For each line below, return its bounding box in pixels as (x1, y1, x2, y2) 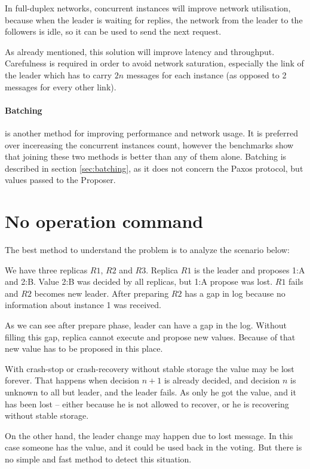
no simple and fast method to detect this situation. (5, 452, 192, 465)
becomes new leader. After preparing (34, 287, 169, 299)
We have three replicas (5, 263, 88, 276)
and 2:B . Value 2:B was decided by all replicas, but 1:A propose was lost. (5, 275, 273, 288)
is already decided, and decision (164, 374, 280, 386)
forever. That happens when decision (5, 374, 140, 386)
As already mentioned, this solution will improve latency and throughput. (5, 45, 275, 57)
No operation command (5, 209, 204, 233)
